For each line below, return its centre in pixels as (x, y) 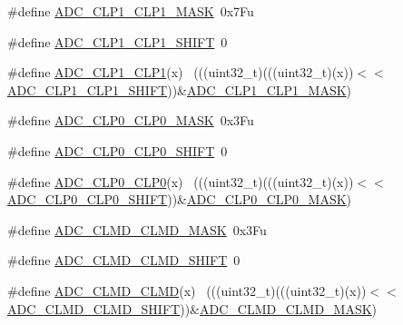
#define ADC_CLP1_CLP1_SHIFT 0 (118, 41)
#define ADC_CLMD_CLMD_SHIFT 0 (124, 260)
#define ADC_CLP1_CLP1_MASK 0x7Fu (131, 11)
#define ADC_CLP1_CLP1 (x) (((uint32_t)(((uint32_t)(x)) (181, 72)
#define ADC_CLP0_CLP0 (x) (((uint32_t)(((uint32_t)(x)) (181, 181)
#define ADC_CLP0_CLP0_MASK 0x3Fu (131, 120)
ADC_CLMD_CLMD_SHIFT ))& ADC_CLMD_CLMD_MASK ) (192, 308)
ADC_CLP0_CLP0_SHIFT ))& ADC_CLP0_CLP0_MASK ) (180, 199)
